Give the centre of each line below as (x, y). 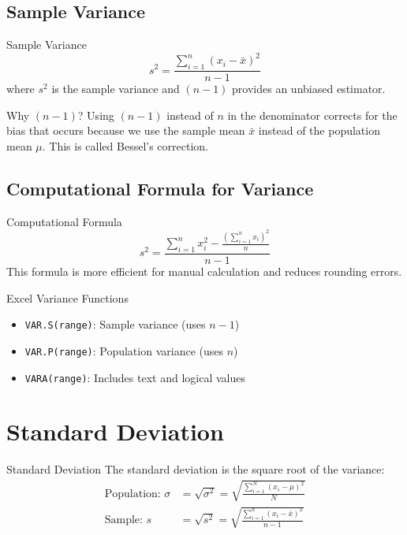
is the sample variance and (116, 89)
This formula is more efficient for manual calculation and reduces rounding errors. (204, 271)
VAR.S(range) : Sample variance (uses (115, 324)
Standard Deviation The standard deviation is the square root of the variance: (196, 469)
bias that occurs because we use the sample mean (126, 130)
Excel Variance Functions (67, 297)
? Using (96, 115)
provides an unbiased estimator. (309, 89)
